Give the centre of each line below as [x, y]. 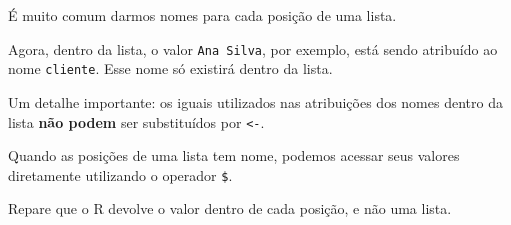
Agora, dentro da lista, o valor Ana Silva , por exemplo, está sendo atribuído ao [253, 48]
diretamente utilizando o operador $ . [120, 174]
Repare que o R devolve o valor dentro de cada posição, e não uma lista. [230, 208]
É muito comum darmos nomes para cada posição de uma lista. [202, 15]
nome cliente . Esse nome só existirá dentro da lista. [170, 68]
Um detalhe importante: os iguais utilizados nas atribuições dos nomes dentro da [255, 101]
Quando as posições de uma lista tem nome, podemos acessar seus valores [234, 155]
